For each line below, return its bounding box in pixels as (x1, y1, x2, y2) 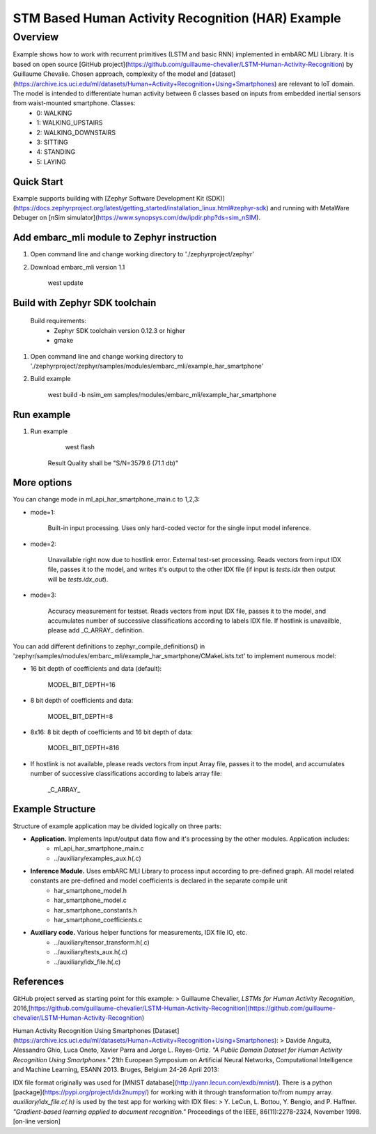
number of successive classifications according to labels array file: (30, 770, 222, 778)
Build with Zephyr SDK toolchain (13, 297, 157, 309)
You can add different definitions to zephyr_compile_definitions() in (13, 642, 205, 651)
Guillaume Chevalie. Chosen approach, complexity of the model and (13, 70, 208, 78)
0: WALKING (36, 109, 72, 117)
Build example (30, 375, 71, 383)
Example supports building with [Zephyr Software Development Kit (13, 194, 205, 202)
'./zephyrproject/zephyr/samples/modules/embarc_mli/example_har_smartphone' (30, 362, 264, 371)
